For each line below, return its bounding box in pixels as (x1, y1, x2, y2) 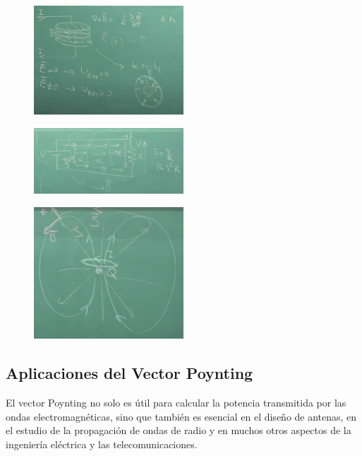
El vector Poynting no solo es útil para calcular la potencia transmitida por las (6, 395, 346, 410)
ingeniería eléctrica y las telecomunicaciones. (6, 437, 198, 452)
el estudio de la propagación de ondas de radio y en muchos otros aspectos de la (6, 423, 351, 438)
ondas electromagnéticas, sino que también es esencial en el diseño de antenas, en (6, 409, 357, 423)
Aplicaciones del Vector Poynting (6, 362, 253, 384)
